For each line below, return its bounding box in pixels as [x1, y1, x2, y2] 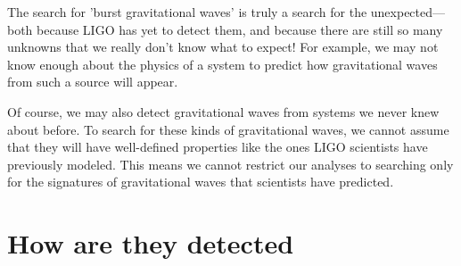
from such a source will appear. [7, 72, 178, 91]
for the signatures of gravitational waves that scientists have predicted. [7, 172, 394, 191]
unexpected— [370, 3, 446, 21]
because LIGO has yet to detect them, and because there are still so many [37, 20, 443, 38]
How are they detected [7, 225, 294, 262]
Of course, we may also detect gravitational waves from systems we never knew [7, 102, 440, 121]
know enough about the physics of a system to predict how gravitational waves [7, 54, 438, 73]
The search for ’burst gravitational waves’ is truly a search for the [7, 3, 367, 21]
